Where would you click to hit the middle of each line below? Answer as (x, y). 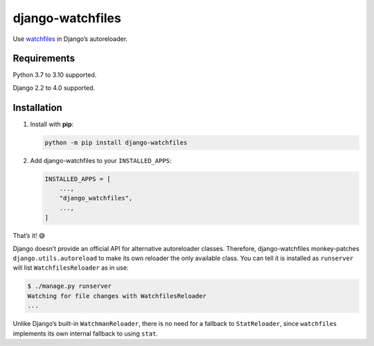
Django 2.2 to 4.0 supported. (54, 87)
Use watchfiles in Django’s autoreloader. (70, 39)
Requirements (44, 59)
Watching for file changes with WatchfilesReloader (117, 296)
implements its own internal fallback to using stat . (86, 334)
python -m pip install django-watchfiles (116, 142)
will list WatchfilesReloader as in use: (71, 268)
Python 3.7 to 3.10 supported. (55, 75)
